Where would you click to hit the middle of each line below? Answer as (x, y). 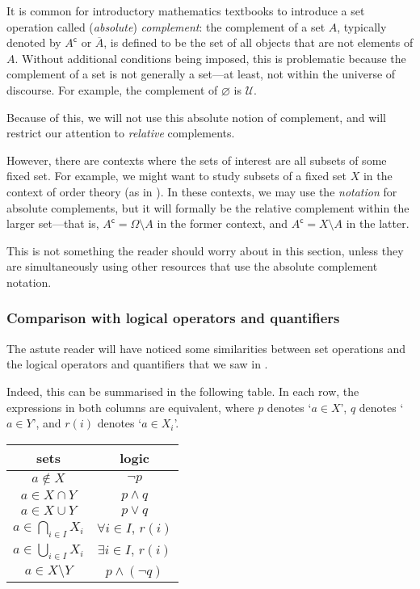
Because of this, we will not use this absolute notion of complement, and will (196, 117)
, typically (362, 26)
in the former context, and (222, 223)
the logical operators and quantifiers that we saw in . (137, 364)
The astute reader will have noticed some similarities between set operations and (206, 348)
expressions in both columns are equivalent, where (130, 407)
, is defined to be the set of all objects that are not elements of (258, 42)
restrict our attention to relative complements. (121, 133)
